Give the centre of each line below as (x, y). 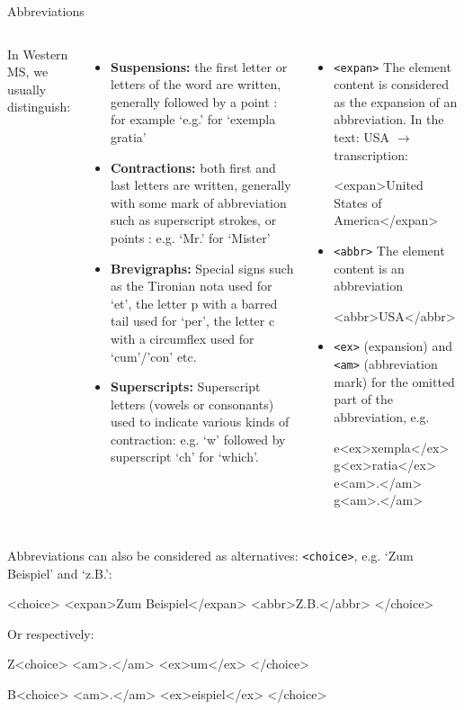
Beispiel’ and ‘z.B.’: (60, 573)
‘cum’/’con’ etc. (153, 356)
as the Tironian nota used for (191, 286)
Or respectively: (51, 633)
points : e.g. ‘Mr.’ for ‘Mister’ (190, 237)
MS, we (28, 72)
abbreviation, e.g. (382, 416)
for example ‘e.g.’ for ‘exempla (193, 119)
